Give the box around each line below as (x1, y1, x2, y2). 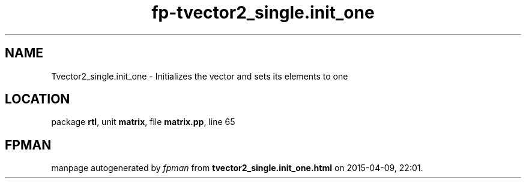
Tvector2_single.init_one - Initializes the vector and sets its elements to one (51, 71, 348, 81)
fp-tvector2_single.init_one (151, 2, 375, 23)
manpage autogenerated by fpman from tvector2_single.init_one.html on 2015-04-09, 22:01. (51, 163, 423, 173)
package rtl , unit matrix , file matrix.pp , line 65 (51, 117, 235, 127)
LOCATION (5, 91, 70, 107)
